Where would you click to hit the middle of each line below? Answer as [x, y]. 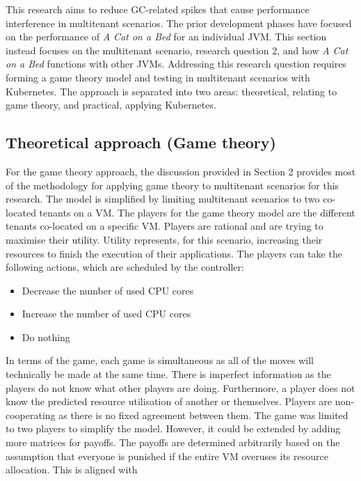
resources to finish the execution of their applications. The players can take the [174, 253]
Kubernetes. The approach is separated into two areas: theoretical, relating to [171, 91]
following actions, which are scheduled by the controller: [125, 267]
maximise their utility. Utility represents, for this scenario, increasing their [164, 239]
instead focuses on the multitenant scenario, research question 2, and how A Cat [177, 50]
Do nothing [46, 337]
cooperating [31, 415]
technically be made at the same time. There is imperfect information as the [168, 374]
